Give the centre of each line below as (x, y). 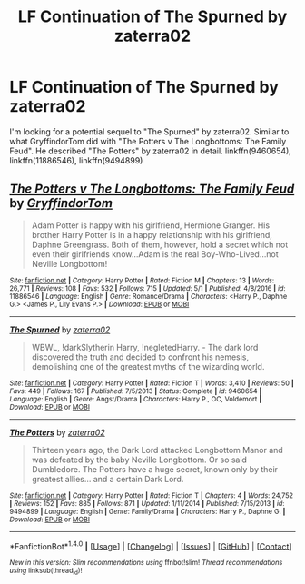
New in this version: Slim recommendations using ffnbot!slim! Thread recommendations (146, 563)
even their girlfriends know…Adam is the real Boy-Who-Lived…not (155, 254)
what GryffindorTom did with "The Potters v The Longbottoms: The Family (148, 141)
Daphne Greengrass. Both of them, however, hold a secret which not (160, 244)
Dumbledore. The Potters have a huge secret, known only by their (155, 469)
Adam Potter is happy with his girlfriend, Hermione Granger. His (151, 225)
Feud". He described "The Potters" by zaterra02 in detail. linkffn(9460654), (151, 151)
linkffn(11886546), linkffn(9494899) (76, 160)
